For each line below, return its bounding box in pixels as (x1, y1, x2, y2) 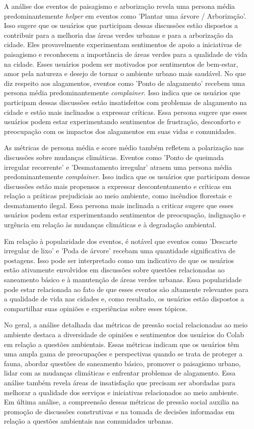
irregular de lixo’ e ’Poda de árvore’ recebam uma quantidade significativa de (4, 245, 235, 256)
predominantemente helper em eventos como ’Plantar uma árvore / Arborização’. (4, 10, 247, 21)
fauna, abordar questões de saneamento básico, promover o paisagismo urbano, (4, 358, 241, 368)
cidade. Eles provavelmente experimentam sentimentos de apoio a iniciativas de (4, 39, 242, 50)
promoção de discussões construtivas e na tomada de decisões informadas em (4, 406, 235, 416)
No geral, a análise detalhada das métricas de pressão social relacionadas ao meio (4, 320, 248, 330)
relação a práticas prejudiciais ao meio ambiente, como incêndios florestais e (4, 190, 232, 201)
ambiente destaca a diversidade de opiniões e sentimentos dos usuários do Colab (4, 329, 244, 339)
